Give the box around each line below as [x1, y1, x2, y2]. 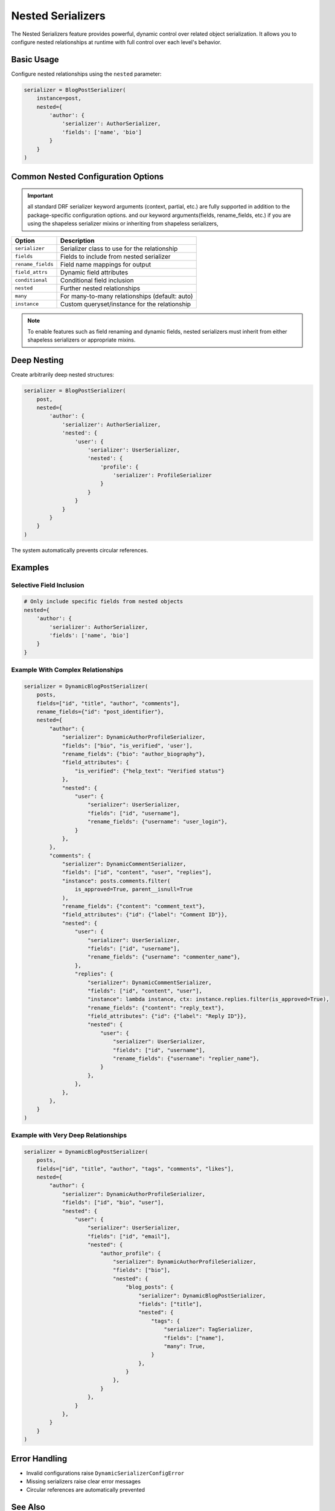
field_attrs [14, 269, 48, 276]
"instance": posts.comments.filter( [62, 877, 171, 884]
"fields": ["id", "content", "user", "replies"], [62, 869, 212, 876]
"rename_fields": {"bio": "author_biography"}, [62, 750, 206, 757]
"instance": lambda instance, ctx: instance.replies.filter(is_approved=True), [88, 996, 330, 1003]
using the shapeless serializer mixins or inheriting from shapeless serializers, [27, 220, 219, 227]
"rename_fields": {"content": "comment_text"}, [62, 903, 206, 910]
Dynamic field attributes [60, 268, 129, 276]
